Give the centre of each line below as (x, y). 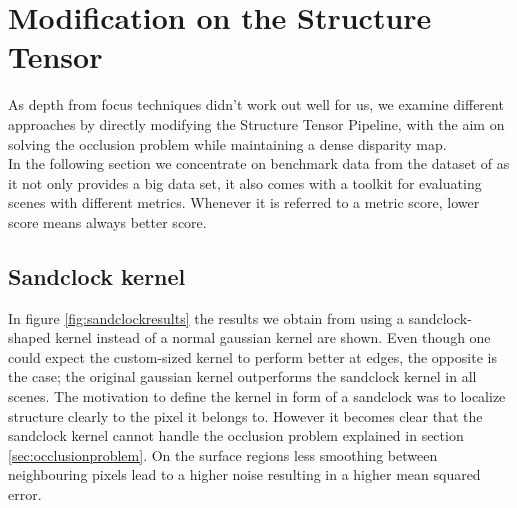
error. (25, 494)
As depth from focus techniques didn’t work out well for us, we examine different (256, 104)
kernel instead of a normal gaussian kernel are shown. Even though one (273, 337)
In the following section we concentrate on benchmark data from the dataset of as (259, 163)
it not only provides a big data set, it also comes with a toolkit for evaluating (245, 182)
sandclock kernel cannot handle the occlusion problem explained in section (236, 435)
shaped (29, 337)
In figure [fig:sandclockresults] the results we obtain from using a (206, 317)
